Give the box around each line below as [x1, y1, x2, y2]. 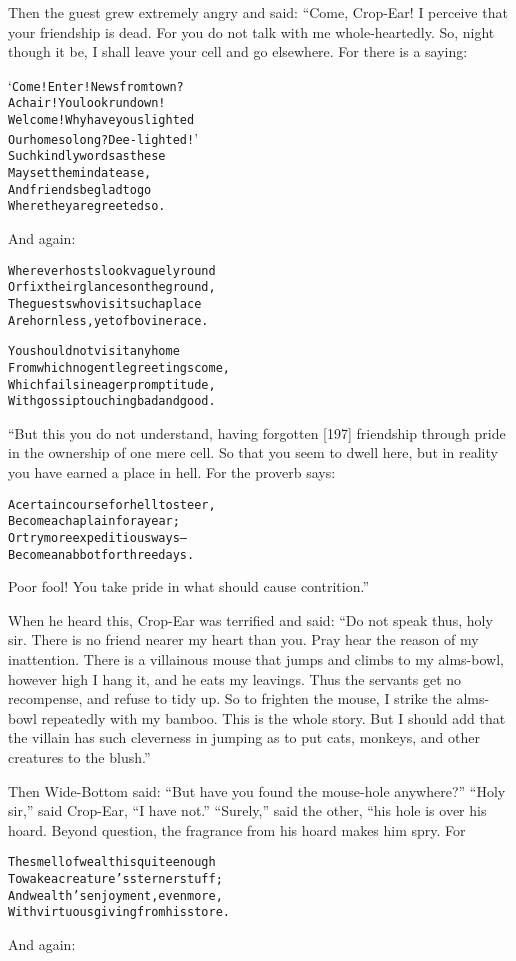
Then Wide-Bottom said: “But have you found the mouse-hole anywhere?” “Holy [8, 780, 506, 801]
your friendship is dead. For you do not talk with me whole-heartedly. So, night [8, 21, 495, 42]
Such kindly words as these [8, 149, 166, 164]
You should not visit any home [8, 344, 180, 359]
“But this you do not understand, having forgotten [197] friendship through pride [8, 422, 506, 443]
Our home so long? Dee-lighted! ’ [8, 127, 199, 148]
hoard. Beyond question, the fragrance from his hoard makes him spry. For [8, 819, 466, 840]
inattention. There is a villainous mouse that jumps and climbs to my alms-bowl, [8, 649, 504, 670]
